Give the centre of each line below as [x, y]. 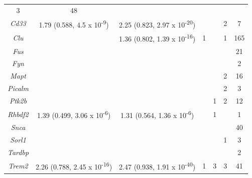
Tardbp [18, 152]
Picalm [18, 88]
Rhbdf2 [18, 114]
